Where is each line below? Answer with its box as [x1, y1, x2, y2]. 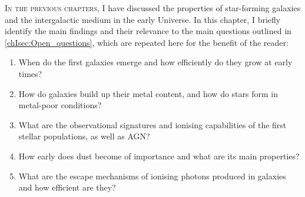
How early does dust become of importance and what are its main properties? [18, 149, 300, 162]
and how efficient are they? [18, 181, 116, 193]
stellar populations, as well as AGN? [18, 130, 150, 142]
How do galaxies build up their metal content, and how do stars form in [18, 87, 278, 99]
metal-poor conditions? [18, 99, 102, 111]
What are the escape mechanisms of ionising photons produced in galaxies [18, 169, 286, 182]
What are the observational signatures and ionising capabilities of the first [18, 118, 287, 131]
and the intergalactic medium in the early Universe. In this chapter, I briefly [5, 13, 281, 25]
